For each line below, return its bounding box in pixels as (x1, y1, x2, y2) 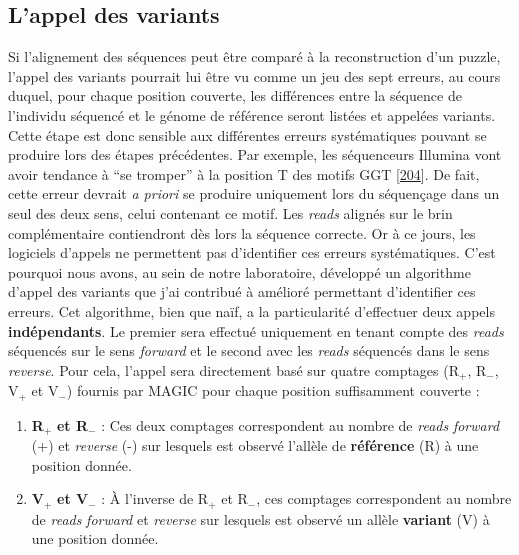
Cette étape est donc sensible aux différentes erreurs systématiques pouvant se (8, 124, 487, 145)
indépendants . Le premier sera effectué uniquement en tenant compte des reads (8, 320, 504, 341)
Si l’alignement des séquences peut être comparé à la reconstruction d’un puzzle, (8, 46, 501, 67)
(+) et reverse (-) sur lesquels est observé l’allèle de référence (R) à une (31, 435, 479, 456)
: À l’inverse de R (101, 488, 209, 509)
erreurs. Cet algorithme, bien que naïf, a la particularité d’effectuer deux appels (8, 300, 495, 321)
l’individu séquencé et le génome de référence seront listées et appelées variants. (8, 104, 496, 125)
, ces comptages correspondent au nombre (256, 488, 512, 509)
